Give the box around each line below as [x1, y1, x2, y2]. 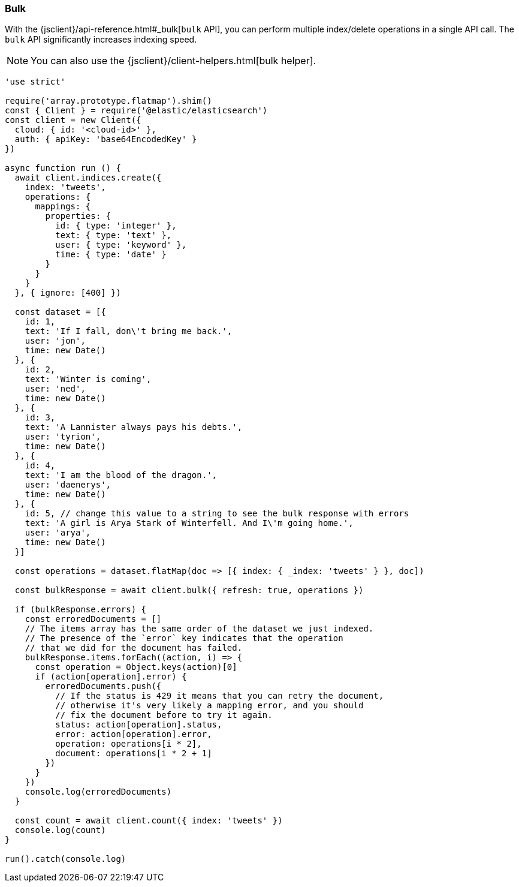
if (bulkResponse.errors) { [14, 605, 147, 615]
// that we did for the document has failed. [25, 643, 243, 653]
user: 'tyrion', [25, 432, 101, 442]
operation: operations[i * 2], [55, 739, 202, 749]
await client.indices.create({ [14, 173, 162, 183]
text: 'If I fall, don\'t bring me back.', [25, 326, 233, 336]
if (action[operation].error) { [35, 672, 187, 682]
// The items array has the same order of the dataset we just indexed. [25, 624, 374, 634]
